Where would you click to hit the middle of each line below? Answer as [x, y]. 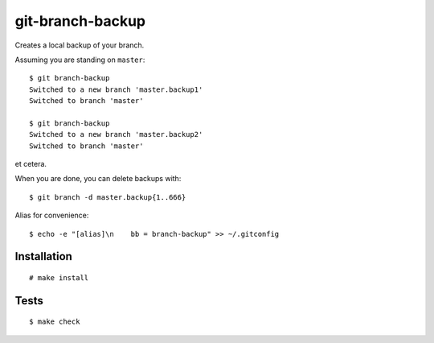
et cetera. [31, 164]
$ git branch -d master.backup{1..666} [108, 197]
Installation [43, 256]
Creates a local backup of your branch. [80, 45]
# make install [59, 278]
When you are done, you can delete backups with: [98, 179]
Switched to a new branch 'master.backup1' [116, 89]
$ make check [55, 322]
